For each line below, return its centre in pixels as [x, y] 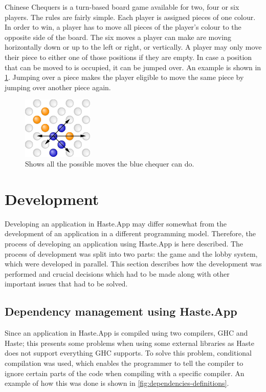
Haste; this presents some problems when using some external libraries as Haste [129, 343]
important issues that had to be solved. [66, 284]
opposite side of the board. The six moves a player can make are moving [118, 37]
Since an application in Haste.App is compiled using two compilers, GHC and [126, 333]
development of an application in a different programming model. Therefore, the [130, 233]
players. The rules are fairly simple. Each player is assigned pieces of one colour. [130, 17]
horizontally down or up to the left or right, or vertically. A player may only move [133, 47]
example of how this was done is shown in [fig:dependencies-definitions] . [117, 383]
